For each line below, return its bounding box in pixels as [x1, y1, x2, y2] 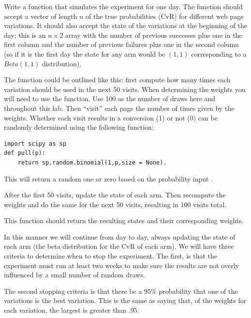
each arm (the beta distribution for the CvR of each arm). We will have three [4, 241, 234, 251]
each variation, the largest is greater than [4, 305, 127, 315]
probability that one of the [159, 286, 238, 296]
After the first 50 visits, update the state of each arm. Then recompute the [4, 190, 226, 200]
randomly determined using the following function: [4, 122, 154, 132]
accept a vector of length [4, 11, 77, 21]
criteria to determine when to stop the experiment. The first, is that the [4, 251, 218, 261]
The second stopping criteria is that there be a [4, 286, 142, 296]
